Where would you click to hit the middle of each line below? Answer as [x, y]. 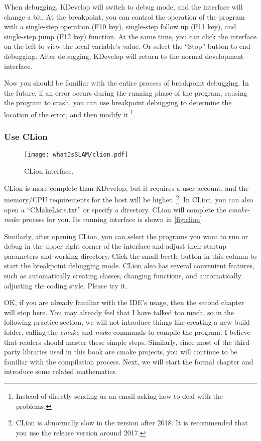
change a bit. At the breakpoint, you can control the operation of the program [124, 16]
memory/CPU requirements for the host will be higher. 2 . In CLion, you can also [129, 199]
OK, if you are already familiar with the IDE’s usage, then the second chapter [124, 302]
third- [243, 342]
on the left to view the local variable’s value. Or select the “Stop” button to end [127, 46]
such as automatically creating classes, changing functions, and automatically [123, 276]
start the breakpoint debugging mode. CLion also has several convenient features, [129, 266]
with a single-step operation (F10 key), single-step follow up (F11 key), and [120, 26]
